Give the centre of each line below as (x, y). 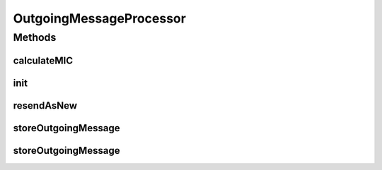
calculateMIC (43, 60)
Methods (35, 37)
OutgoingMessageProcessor (100, 18)
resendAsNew (45, 105)
